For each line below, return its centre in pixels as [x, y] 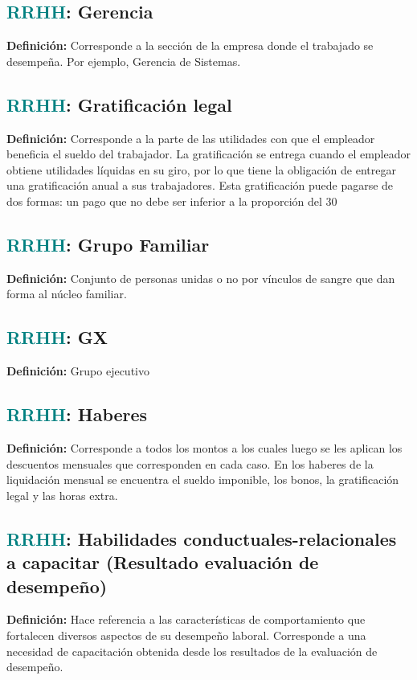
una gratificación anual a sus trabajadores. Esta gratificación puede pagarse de [200, 185]
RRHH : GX [57, 337]
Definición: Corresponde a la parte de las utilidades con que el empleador [191, 138]
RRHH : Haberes [77, 414]
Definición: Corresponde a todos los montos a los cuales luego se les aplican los [204, 447]
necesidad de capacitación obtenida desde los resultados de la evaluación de [192, 651]
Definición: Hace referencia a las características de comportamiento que [186, 619]
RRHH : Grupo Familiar [108, 244]
